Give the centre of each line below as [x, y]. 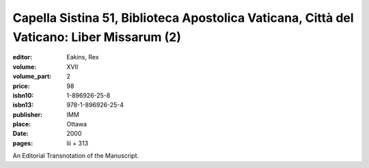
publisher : [28, 114]
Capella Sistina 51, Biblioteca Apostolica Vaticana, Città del [183, 18]
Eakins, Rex [83, 57]
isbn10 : [23, 95]
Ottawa [77, 124]
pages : [23, 143]
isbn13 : [23, 105]
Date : [20, 134]
